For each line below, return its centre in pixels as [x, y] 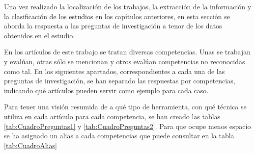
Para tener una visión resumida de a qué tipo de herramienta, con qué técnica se [125, 107]
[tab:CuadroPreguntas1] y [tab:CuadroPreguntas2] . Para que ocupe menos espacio [127, 126]
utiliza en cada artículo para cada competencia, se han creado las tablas [112, 116]
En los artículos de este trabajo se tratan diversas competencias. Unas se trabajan [127, 52]
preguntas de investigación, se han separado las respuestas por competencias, [120, 81]
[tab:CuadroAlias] [30, 145]
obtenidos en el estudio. [40, 35]
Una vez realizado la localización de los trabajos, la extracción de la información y [128, 6]
